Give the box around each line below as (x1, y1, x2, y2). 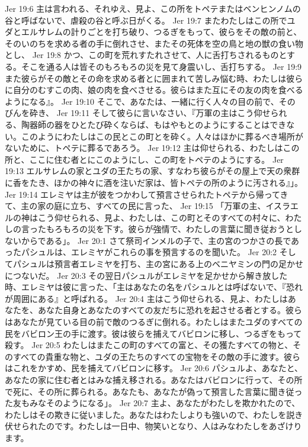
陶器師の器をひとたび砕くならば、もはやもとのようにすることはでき (21, 118, 287, 130)
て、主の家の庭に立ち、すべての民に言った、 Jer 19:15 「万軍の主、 (5, 200, 266, 212)
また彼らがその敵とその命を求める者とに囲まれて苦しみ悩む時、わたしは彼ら (5, 72, 303, 84)
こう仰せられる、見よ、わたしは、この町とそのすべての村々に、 (37, 211, 285, 223)
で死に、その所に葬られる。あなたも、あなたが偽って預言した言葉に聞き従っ (5, 385, 303, 397)
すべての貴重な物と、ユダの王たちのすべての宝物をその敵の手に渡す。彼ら (12, 350, 300, 362)
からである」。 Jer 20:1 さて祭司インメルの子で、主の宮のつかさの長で (21, 234, 291, 246)
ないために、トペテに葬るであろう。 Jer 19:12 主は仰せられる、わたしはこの (5, 142, 300, 154)
